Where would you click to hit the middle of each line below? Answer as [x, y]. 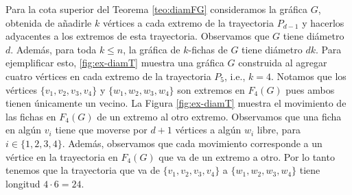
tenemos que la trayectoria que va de [83, 170]
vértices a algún [208, 130]
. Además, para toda [54, 49]
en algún [24, 130]
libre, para [279, 130]
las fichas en [31, 116]
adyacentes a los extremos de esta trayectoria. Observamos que [138, 36]
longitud [23, 183]
